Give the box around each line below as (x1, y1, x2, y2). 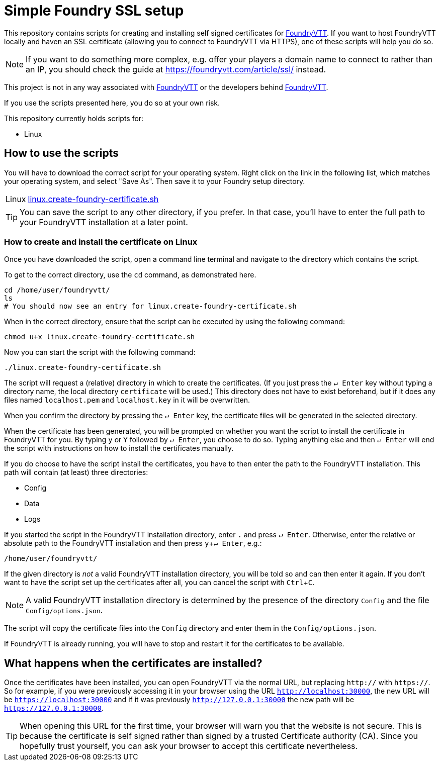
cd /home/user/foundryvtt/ (4, 286, 110, 295)
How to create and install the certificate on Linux (4, 236, 198, 247)
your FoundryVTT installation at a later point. (20, 217, 188, 227)
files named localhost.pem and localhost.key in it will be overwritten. (4, 396, 250, 405)
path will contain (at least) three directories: (4, 468, 148, 477)
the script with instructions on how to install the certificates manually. (4, 444, 234, 453)
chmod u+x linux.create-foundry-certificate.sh (4, 333, 195, 341)
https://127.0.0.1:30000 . (4, 704, 104, 713)
